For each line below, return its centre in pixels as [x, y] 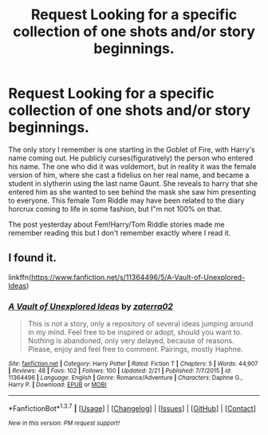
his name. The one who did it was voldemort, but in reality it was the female [132, 166]
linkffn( [20, 277]
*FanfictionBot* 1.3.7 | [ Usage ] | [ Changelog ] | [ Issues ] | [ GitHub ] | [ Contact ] [132, 407]
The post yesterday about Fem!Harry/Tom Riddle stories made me [116, 224]
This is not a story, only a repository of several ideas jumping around [140, 324]
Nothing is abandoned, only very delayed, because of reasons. [131, 341]
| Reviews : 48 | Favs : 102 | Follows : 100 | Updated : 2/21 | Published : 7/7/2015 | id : [120, 371]
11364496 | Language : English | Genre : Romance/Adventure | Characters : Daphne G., [126, 378]
